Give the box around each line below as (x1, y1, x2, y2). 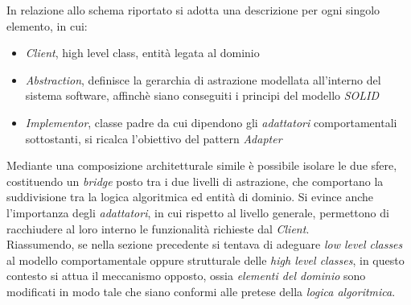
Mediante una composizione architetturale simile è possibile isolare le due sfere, (6, 157, 397, 174)
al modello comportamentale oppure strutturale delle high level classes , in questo (6, 251, 405, 268)
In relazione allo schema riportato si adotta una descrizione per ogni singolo (6, 2, 380, 18)
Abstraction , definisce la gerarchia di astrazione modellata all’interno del (25, 71, 381, 88)
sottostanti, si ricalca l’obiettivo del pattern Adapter (25, 130, 282, 146)
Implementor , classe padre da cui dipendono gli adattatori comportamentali (25, 113, 397, 130)
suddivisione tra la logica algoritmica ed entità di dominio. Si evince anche (6, 188, 374, 205)
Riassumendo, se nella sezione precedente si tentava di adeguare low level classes (6, 236, 403, 253)
